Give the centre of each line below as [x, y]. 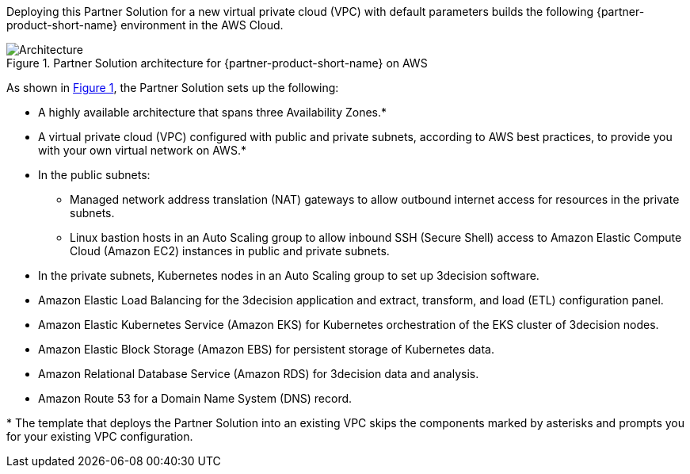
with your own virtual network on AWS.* [142, 150]
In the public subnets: [94, 175]
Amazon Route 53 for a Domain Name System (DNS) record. [195, 398]
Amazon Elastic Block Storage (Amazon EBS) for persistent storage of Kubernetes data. [266, 349]
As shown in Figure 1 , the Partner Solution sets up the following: [173, 88]
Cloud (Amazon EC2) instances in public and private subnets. [230, 251]
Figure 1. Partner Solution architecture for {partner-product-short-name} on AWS [217, 63]
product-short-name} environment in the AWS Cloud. [145, 25]
